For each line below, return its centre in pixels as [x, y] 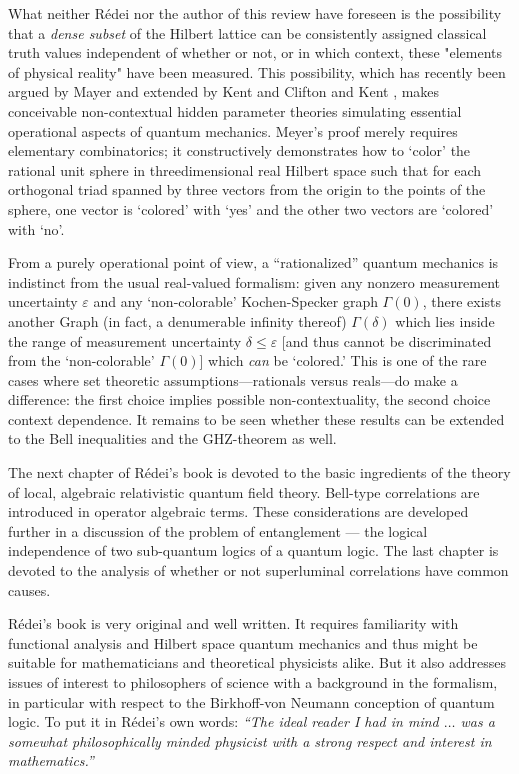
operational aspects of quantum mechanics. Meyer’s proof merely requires [233, 130]
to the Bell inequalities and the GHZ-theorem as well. [172, 438]
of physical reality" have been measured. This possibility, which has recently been [257, 71]
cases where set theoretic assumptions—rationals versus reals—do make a [233, 379]
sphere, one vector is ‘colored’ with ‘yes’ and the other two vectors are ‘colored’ [251, 208]
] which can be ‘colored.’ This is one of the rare [343, 360]
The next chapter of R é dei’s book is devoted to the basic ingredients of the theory [259, 472]
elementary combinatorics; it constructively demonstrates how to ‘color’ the [239, 150]
